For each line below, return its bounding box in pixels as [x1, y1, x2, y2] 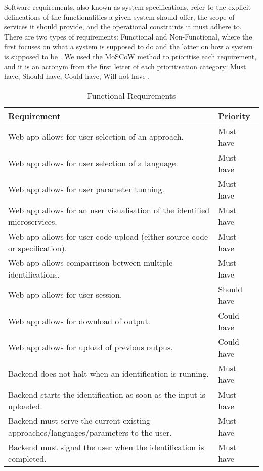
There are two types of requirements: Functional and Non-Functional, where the [4, 31, 252, 42]
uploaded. [8, 400, 42, 412]
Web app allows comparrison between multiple [8, 256, 173, 268]
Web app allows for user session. [8, 289, 122, 301]
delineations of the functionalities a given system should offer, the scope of [4, 11, 235, 22]
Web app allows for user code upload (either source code [8, 230, 208, 242]
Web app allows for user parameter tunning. [8, 183, 164, 195]
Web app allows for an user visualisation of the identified [8, 204, 210, 216]
